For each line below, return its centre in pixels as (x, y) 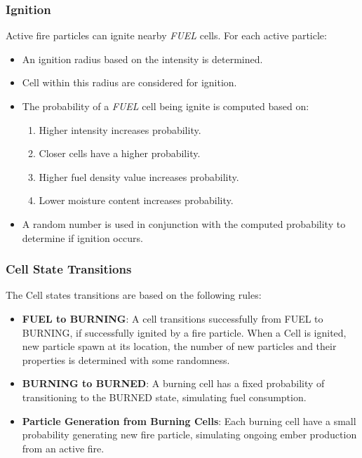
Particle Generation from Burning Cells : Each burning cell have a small (189, 420)
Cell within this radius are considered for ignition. (129, 82)
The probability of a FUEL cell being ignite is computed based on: (166, 106)
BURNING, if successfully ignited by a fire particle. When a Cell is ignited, (184, 332)
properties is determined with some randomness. (126, 359)
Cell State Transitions (69, 269)
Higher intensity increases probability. (120, 129)
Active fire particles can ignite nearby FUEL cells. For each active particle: (166, 35)
